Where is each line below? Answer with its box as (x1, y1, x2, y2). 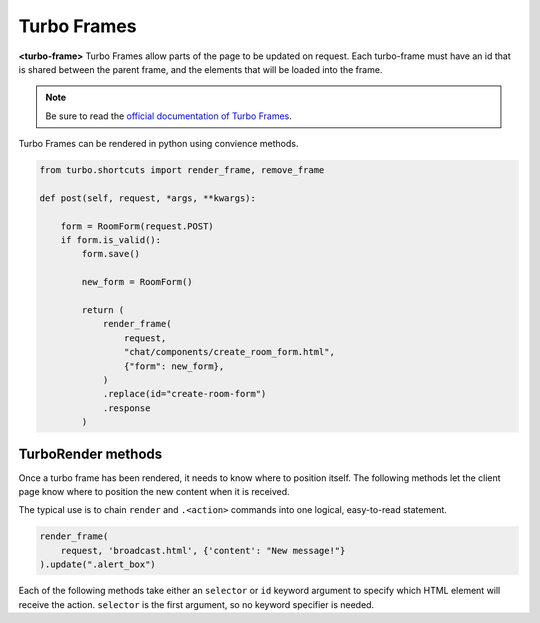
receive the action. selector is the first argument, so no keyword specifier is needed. (18, 598, 375, 610)
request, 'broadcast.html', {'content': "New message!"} (60, 545, 346, 556)
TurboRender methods (18, 445, 163, 462)
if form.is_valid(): (60, 235, 162, 246)
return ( (81, 305, 125, 315)
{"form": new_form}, (123, 360, 225, 372)
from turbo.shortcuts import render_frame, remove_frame (39, 165, 325, 176)
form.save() (81, 248, 140, 260)
